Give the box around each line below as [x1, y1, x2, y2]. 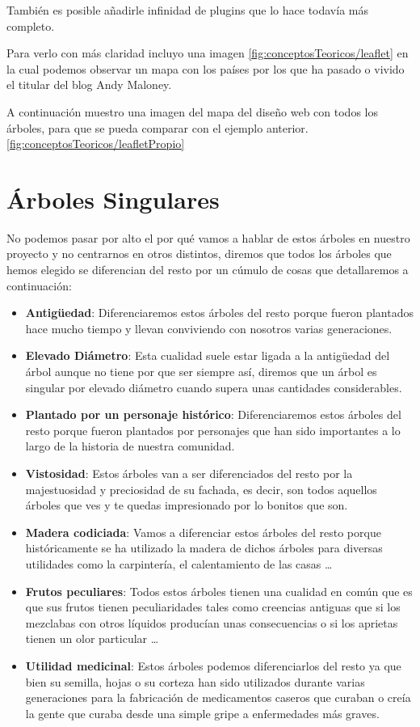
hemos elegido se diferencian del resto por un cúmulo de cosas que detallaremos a [6, 261, 409, 278]
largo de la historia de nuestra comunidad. [25, 437, 235, 454]
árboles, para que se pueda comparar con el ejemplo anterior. [6, 119, 309, 136]
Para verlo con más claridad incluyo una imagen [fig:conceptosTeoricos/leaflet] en [6, 44, 409, 61]
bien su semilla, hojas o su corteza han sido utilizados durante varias [25, 673, 365, 690]
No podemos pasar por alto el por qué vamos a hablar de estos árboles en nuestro [6, 229, 410, 246]
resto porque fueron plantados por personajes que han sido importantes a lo [25, 421, 401, 438]
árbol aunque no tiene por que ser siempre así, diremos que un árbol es [25, 363, 377, 380]
